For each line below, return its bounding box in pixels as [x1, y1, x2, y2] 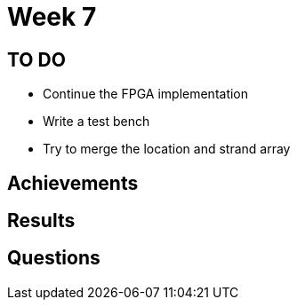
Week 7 [7, 2, 97, 32]
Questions [7, 247, 100, 270]
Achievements [7, 171, 139, 194]
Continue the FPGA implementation [43, 86, 249, 102]
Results [7, 209, 76, 232]
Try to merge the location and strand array [43, 141, 291, 157]
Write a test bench [43, 114, 150, 130]
